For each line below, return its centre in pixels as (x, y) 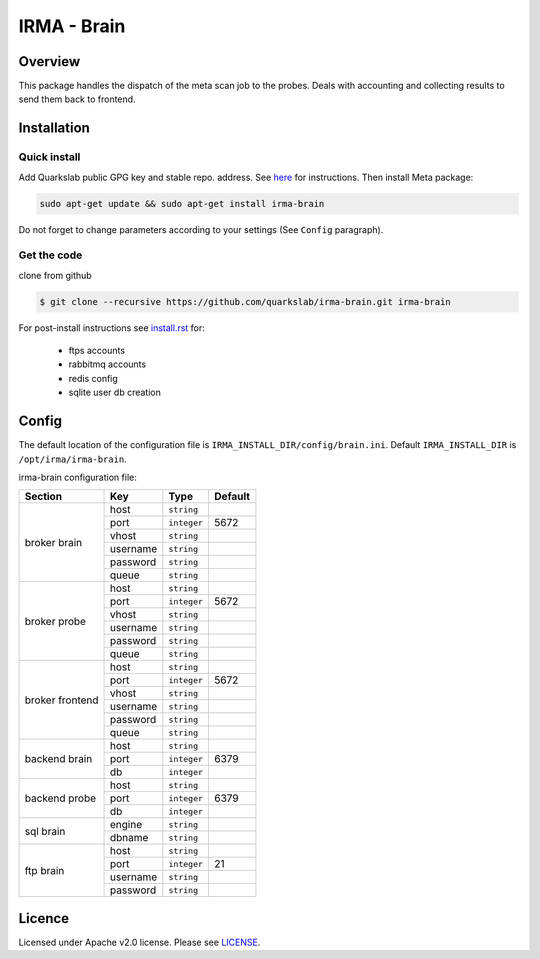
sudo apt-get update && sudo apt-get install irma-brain (182, 203)
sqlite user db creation (115, 392)
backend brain (58, 759)
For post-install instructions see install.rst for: (111, 327)
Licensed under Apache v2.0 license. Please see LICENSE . (139, 942)
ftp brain (44, 870)
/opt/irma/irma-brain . (72, 459)
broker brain (53, 542)
